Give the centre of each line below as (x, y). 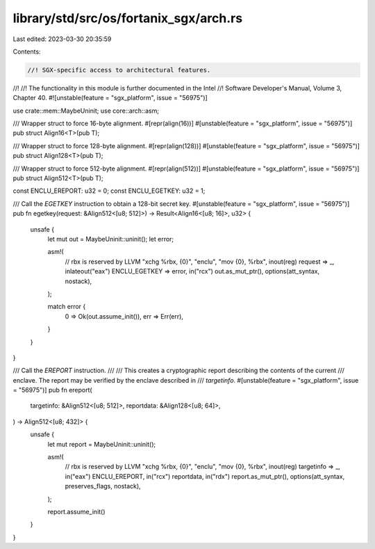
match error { (67, 307)
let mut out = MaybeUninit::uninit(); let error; (111, 239)
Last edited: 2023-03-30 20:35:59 (62, 39)
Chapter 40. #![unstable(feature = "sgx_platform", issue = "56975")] (110, 98)
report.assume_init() (76, 511)
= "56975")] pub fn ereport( (53, 390)
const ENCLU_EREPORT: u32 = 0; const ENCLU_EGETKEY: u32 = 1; (109, 191)
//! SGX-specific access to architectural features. (119, 70)
